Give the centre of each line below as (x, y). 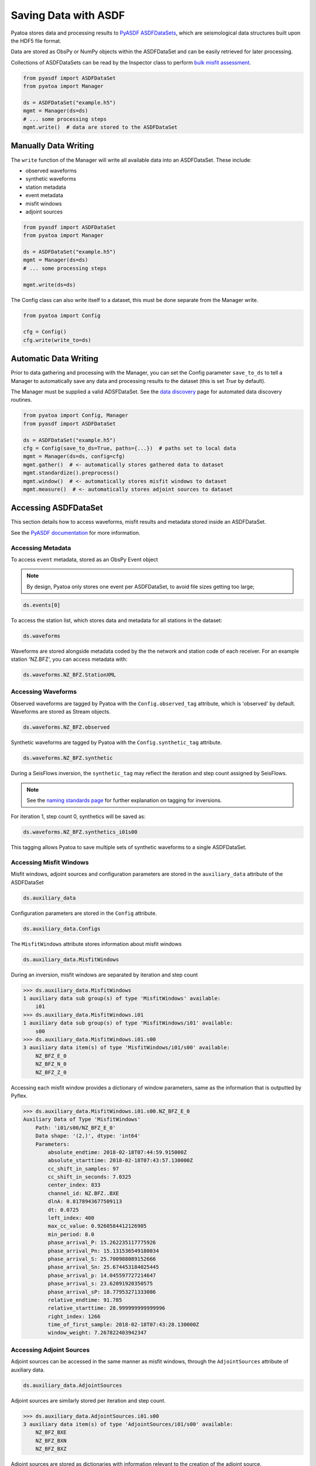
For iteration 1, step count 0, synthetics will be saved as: (78, 817)
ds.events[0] (42, 605)
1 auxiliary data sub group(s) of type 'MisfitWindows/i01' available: (128, 1023)
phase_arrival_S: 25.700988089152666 (102, 1259)
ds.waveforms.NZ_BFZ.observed (66, 727)
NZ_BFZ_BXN (51, 1440)
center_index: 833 (74, 1185)
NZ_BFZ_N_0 (51, 1064)
